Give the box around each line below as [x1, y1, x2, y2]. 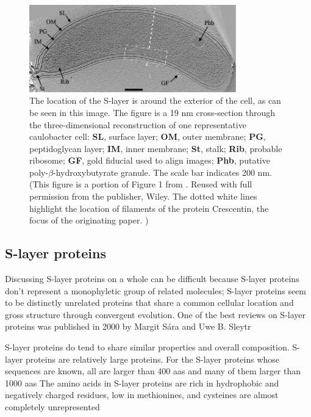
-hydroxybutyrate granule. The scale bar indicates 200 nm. [53, 165, 272, 178]
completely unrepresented [5, 401, 100, 413]
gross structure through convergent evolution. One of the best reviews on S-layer [5, 308, 306, 321]
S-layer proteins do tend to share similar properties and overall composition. [5, 341, 290, 354]
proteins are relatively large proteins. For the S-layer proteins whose [25, 352, 280, 365]
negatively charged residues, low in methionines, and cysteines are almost [5, 388, 279, 401]
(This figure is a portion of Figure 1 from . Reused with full [29, 178, 252, 190]
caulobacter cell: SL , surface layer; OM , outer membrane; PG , [29, 130, 266, 143]
